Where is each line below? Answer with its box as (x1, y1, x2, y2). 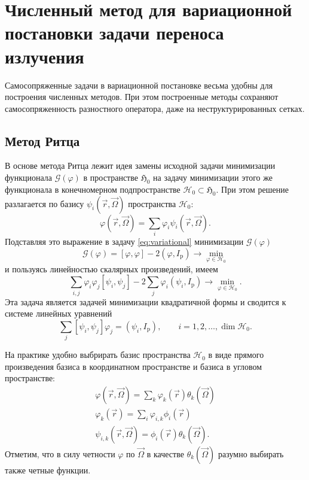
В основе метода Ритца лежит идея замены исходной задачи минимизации (5, 159, 276, 172)
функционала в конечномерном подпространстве (5, 183, 180, 195)
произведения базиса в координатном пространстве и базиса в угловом (5, 360, 262, 372)
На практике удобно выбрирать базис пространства (5, 348, 191, 361)
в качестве (146, 447, 184, 460)
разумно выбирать (218, 447, 284, 460)
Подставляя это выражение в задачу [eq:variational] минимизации (5, 235, 244, 247)
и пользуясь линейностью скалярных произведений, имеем (5, 262, 218, 275)
